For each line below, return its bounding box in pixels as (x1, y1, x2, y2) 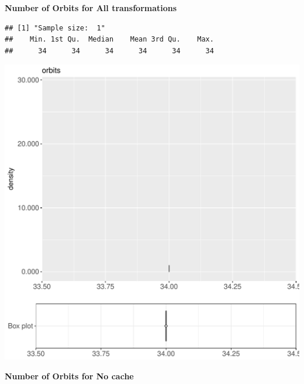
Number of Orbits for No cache (5, 369, 134, 382)
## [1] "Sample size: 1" (5, 23, 105, 32)
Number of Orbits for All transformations (5, 2, 177, 13)
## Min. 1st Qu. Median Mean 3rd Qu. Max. (5, 35, 214, 44)
